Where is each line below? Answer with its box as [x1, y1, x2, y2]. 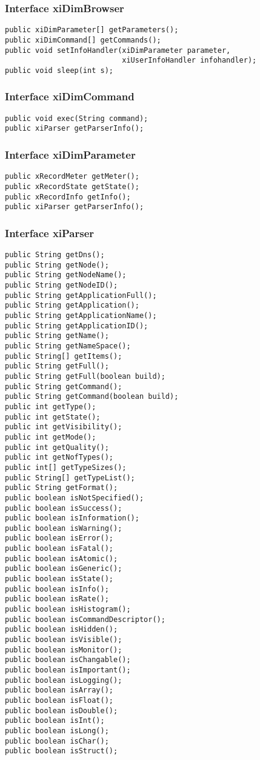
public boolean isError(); [5, 534, 113, 543]
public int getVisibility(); [5, 423, 122, 432]
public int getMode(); [5, 432, 96, 441]
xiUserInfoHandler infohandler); [122, 56, 257, 65]
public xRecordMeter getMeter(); [5, 172, 139, 181]
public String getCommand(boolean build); [5, 392, 179, 401]
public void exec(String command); [5, 114, 148, 123]
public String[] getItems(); [5, 351, 122, 361]
